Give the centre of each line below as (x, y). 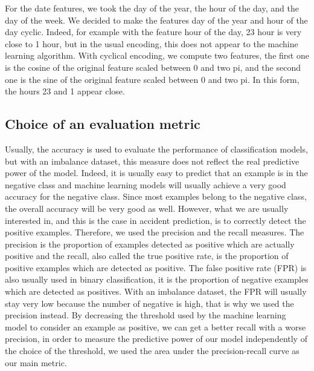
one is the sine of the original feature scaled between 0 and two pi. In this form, (152, 79)
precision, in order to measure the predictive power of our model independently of (156, 339)
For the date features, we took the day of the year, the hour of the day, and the (152, 8)
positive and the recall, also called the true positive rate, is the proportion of (147, 256)
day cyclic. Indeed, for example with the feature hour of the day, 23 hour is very (153, 32)
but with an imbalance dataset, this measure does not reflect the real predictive (152, 161)
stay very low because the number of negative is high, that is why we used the (149, 303)
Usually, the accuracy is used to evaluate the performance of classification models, (156, 149)
